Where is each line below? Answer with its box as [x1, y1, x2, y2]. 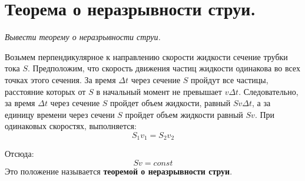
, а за [252, 97, 271, 109]
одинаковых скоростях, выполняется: [5, 120, 137, 132]
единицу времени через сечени [5, 108, 115, 120]
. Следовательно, [238, 85, 299, 97]
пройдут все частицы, [191, 73, 268, 85]
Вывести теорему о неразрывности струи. [5, 31, 161, 43]
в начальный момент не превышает [96, 85, 222, 97]
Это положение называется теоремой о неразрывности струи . [5, 164, 233, 177]
